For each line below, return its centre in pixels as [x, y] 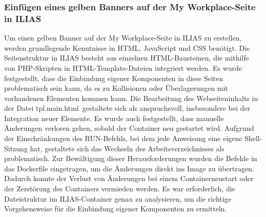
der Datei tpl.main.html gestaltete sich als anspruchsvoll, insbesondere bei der [127, 108]
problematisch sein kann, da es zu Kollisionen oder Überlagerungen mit [116, 88]
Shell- [253, 138]
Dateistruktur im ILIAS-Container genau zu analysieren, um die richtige [118, 198]
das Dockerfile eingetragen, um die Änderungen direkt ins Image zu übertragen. [129, 168]
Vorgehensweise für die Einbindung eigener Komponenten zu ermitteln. [116, 209]
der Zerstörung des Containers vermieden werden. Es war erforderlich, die [120, 189]
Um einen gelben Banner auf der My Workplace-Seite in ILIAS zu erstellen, [123, 38]
